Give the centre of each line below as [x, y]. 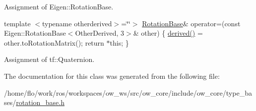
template [17, 23]
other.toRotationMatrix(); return [54, 42]
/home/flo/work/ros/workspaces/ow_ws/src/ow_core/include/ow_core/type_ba [128, 92]
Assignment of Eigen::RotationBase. [59, 6]
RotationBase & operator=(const [191, 23]
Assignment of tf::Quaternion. [49, 59]
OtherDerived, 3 [100, 33]
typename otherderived [77, 23]
